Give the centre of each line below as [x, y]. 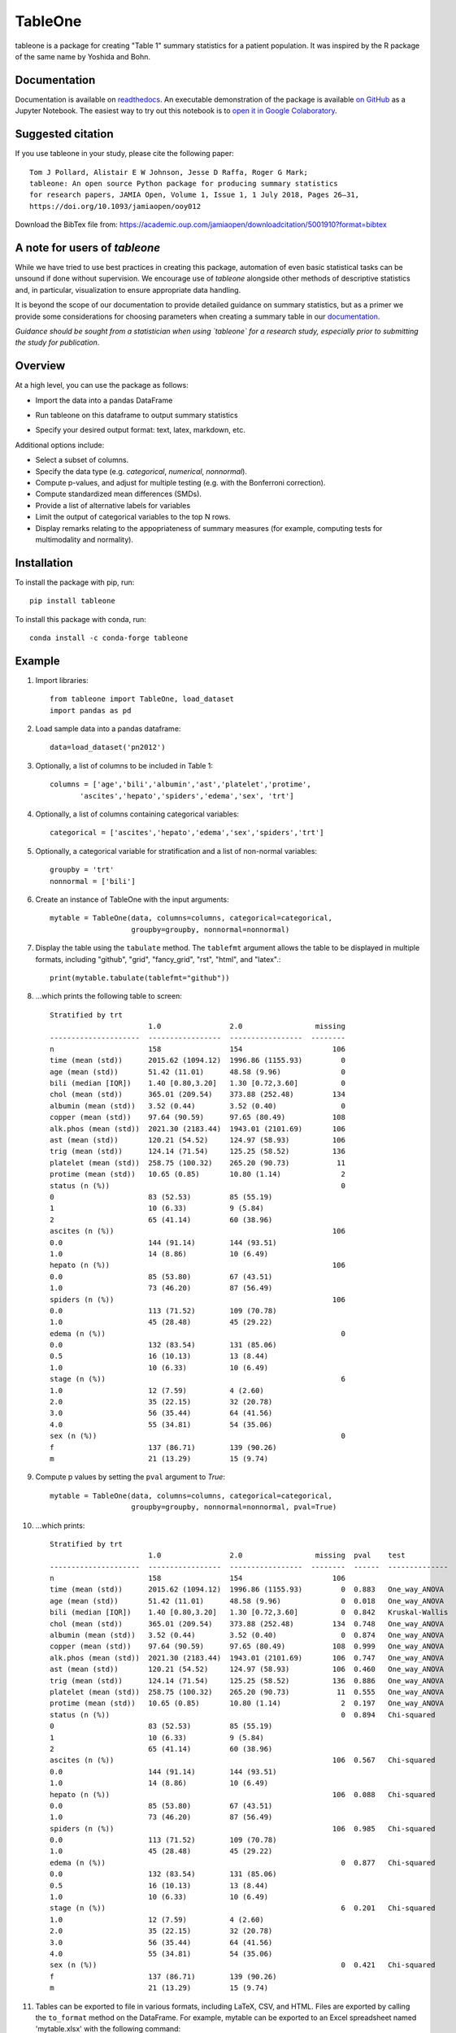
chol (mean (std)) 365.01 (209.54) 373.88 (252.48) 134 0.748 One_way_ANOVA [247, 1624]
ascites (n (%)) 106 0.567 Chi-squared [243, 1760]
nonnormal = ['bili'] [93, 881]
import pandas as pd [91, 710]
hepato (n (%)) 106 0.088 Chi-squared [243, 1794]
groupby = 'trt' [82, 870]
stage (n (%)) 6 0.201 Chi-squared [243, 1908]
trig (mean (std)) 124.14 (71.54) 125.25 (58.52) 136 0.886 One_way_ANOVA [247, 1680]
